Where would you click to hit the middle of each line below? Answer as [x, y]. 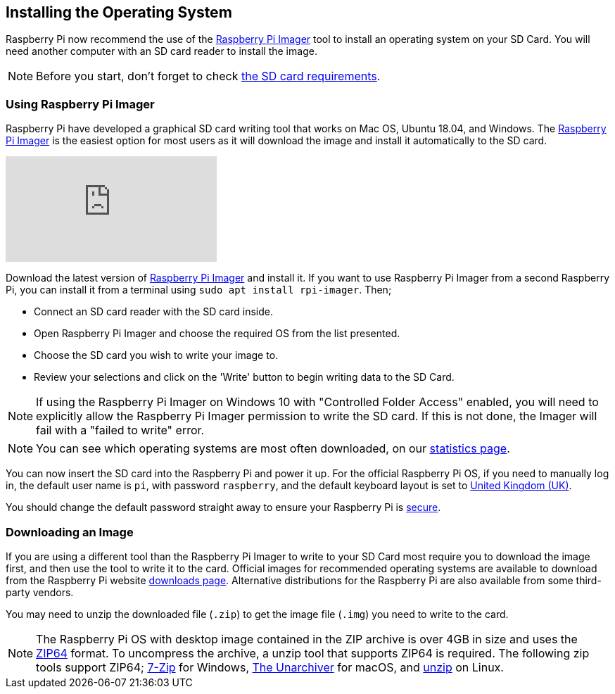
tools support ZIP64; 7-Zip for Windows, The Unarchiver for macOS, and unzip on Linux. [270, 667]
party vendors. [40, 592]
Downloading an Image [70, 532]
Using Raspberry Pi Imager [80, 104]
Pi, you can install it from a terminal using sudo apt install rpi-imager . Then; [199, 290]
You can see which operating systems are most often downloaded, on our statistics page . [273, 449]
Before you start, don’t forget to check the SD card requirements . [208, 76]
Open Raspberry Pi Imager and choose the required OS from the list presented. [217, 334]
